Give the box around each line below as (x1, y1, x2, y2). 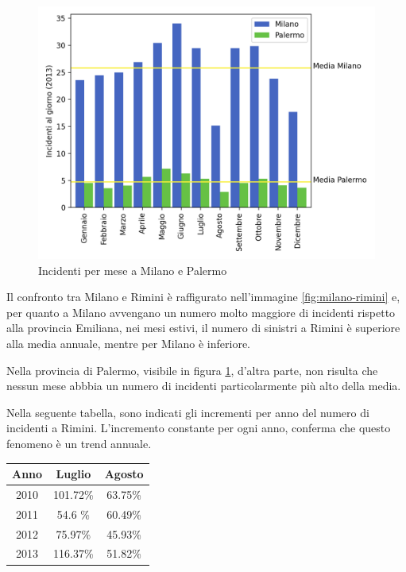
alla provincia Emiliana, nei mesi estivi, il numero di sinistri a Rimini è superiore (6, 319, 400, 336)
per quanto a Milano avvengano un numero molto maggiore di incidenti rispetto (6, 303, 396, 320)
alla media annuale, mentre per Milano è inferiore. (6, 334, 251, 351)
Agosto (104, 466, 144, 482)
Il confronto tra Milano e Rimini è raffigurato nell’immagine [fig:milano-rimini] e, (6, 288, 400, 305)
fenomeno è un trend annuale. (6, 435, 152, 451)
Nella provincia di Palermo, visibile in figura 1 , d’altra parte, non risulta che (6, 361, 378, 378)
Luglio (56, 466, 91, 482)
